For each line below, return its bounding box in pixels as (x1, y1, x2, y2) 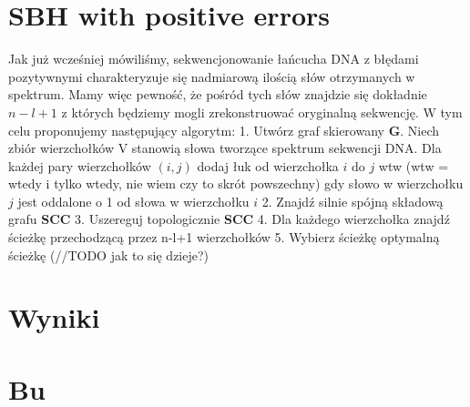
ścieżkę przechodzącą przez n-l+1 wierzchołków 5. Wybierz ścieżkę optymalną (8, 228, 440, 247)
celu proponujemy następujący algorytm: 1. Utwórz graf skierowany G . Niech (8, 120, 440, 139)
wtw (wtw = (378, 156, 449, 175)
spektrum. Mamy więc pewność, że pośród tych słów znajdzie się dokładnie (8, 85, 427, 104)
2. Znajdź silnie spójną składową (261, 191, 444, 210)
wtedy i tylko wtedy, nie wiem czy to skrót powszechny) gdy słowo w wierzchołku (8, 174, 464, 193)
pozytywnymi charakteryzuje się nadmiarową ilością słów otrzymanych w (8, 66, 415, 86)
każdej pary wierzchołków (8, 156, 151, 175)
